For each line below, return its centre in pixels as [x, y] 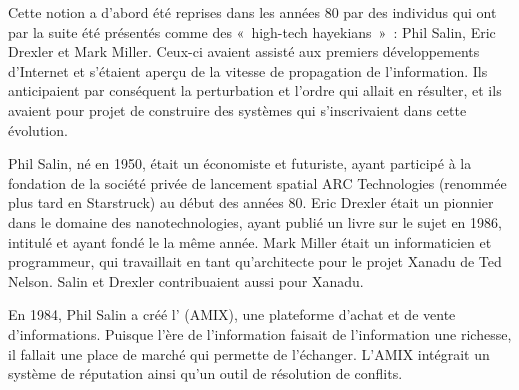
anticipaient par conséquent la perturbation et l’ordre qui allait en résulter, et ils [255, 90]
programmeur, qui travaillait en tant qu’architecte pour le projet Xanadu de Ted [255, 261]
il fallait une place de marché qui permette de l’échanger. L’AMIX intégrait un [249, 353]
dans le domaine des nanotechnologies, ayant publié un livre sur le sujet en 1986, [255, 221]
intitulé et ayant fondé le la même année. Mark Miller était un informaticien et [250, 241]
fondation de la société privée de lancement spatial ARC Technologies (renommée [257, 182]
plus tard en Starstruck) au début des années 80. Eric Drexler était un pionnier [251, 202]
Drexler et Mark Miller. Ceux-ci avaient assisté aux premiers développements [244, 51]
